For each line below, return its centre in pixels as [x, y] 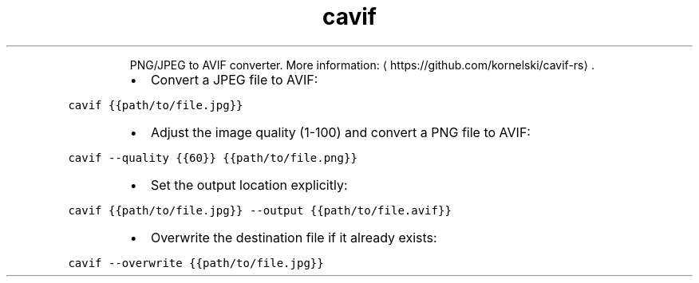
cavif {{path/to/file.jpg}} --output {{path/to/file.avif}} [260, 210]
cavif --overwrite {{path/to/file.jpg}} [196, 263]
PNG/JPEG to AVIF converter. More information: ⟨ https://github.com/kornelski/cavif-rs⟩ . [362, 65]
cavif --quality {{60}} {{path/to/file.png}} [213, 157]
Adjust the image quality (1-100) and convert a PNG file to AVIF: [340, 132]
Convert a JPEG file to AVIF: [234, 79]
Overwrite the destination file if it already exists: [294, 237]
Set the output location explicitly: [249, 185]
